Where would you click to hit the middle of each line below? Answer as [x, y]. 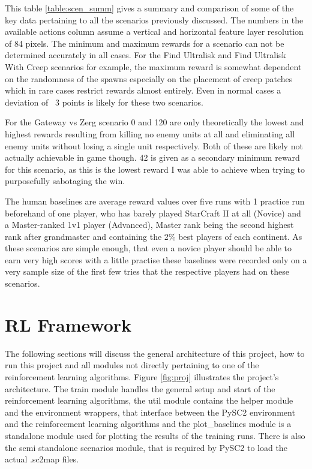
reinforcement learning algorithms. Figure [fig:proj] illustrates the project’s [142, 376]
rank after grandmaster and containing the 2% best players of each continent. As [154, 236]
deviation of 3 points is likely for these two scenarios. [104, 102]
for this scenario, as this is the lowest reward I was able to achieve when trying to [155, 169]
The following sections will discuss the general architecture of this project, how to [155, 353]
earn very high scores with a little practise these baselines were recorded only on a [156, 259]
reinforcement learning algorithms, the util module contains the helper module [149, 400]
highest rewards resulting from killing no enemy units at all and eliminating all [150, 133]
